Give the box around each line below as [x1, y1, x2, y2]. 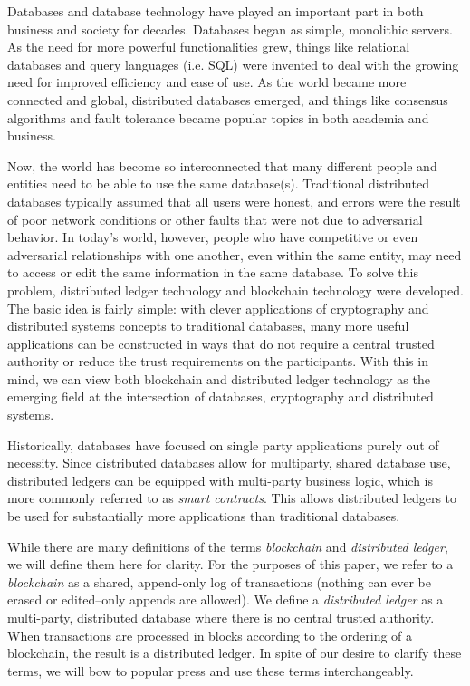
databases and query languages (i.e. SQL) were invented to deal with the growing [7, 54, 459, 73]
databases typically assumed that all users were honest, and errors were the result [7, 191, 461, 210]
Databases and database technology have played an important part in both [7, 2, 424, 20]
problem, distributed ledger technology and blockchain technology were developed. [7, 280, 464, 299]
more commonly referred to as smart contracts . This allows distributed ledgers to [7, 488, 457, 507]
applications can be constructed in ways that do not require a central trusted [7, 333, 435, 353]
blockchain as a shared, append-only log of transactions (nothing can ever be [7, 572, 431, 591]
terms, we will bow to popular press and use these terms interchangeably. [7, 661, 414, 680]
